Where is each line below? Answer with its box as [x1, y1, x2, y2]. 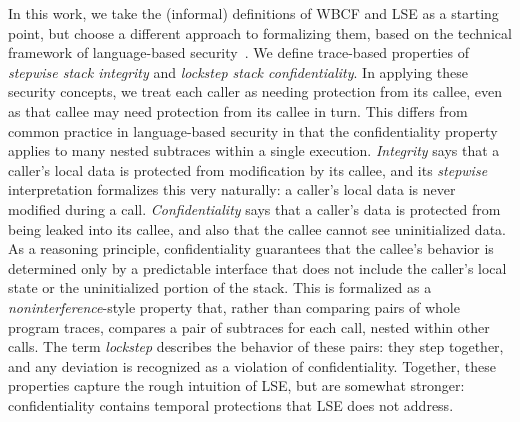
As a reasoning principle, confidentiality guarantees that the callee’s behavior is [8, 238, 494, 259]
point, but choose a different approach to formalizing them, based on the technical [8, 22, 512, 43]
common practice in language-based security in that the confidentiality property [8, 120, 498, 141]
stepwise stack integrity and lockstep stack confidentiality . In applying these [8, 61, 468, 82]
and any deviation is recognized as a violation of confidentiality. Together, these [8, 355, 496, 376]
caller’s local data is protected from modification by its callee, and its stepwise [8, 159, 488, 180]
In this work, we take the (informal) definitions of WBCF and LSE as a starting [8, 3, 499, 23]
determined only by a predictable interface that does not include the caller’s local [8, 257, 507, 278]
